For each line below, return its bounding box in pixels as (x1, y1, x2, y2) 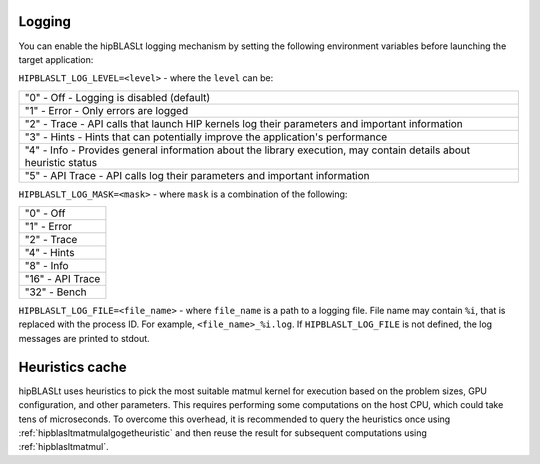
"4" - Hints (24, 246, 75, 260)
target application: (18, 53, 94, 65)
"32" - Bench (24, 285, 87, 299)
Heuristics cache (18, 358, 127, 375)
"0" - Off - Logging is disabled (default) (24, 90, 211, 104)
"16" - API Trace (24, 272, 101, 286)
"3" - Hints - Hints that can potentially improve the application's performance (24, 130, 388, 144)
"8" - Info (24, 259, 69, 273)
